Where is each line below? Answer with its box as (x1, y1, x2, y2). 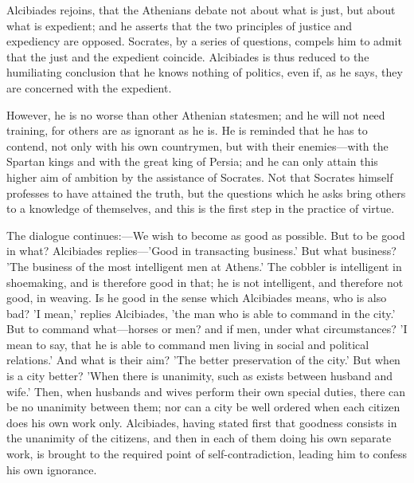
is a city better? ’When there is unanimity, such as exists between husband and (6, 367, 393, 384)
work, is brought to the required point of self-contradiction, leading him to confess (6, 446, 407, 462)
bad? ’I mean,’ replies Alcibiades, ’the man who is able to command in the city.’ (6, 304, 396, 321)
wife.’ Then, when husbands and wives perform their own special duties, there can (6, 383, 406, 399)
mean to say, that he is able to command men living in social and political (6, 336, 369, 352)
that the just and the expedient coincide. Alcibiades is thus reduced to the (6, 48, 369, 65)
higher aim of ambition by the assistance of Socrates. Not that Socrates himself (6, 168, 393, 185)
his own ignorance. (6, 461, 97, 477)
